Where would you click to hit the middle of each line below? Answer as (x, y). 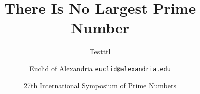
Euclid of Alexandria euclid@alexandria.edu (100, 68)
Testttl (100, 52)
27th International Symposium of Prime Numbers (100, 85)
